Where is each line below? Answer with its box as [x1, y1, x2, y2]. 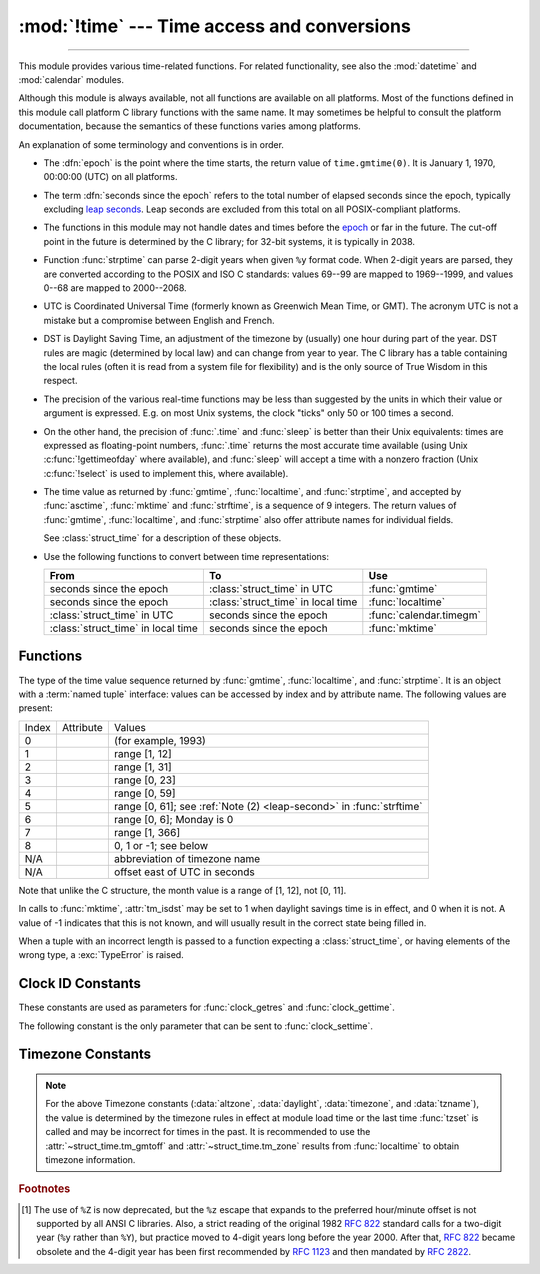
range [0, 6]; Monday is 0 [113, 812, 234, 826]
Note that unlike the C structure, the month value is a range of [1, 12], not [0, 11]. [18, 884, 347, 896]
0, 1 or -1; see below [113, 838, 209, 852]
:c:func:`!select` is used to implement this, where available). [43, 467, 289, 479]
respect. [43, 375, 78, 387]
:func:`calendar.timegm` [368, 608, 482, 622]
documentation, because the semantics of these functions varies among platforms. [18, 120, 362, 132]
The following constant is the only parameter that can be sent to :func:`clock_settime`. [18, 1020, 374, 1032]
